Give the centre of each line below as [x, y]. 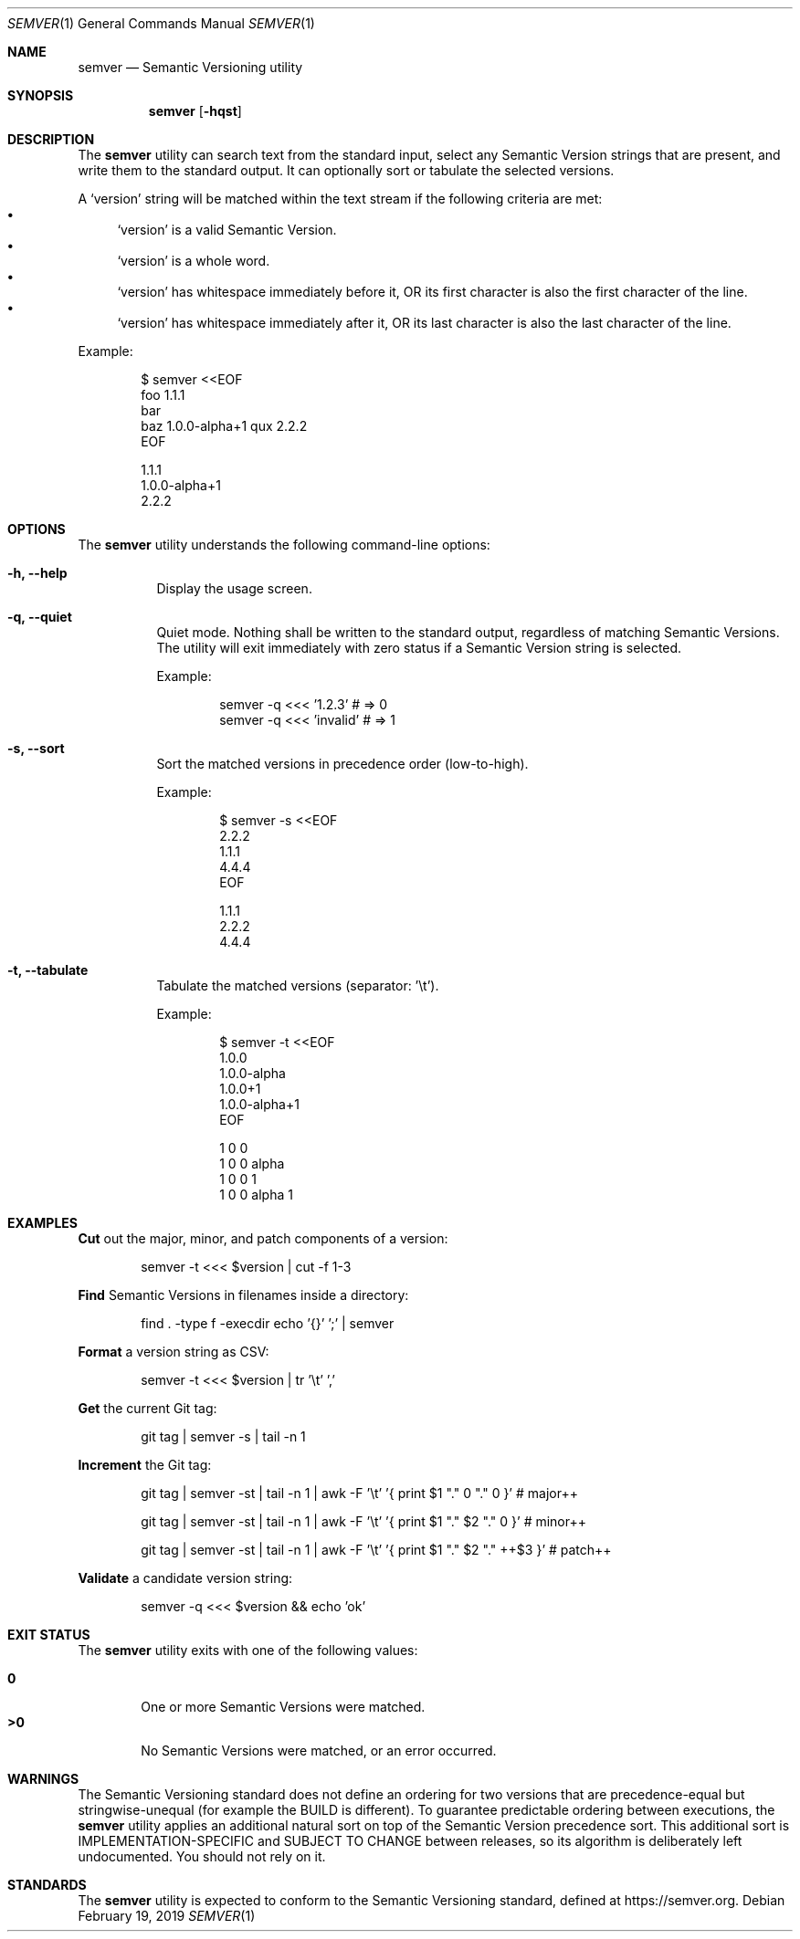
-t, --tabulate [48, 970]
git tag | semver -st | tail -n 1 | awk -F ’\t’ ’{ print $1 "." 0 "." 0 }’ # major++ [359, 1493]
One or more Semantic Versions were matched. [283, 1707]
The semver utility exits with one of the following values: [248, 1650]
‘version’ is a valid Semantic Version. [227, 230]
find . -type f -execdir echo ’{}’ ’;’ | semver [268, 1323]
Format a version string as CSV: [174, 1352]
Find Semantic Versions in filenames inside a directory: [243, 1295]
